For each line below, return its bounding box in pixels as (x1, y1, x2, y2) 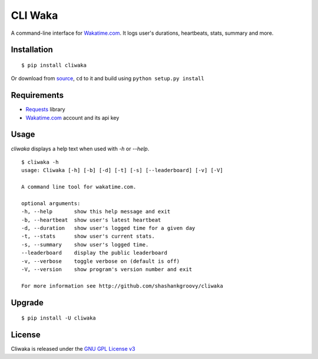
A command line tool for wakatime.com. (21, 183, 137, 190)
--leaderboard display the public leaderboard (21, 249, 168, 256)
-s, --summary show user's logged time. (21, 241, 149, 248)
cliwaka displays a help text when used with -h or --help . (11, 145, 150, 152)
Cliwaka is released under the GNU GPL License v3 (11, 345, 135, 353)
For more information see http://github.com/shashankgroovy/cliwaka (21, 282, 223, 289)
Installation (11, 45, 53, 55)
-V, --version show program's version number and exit (21, 266, 193, 273)
